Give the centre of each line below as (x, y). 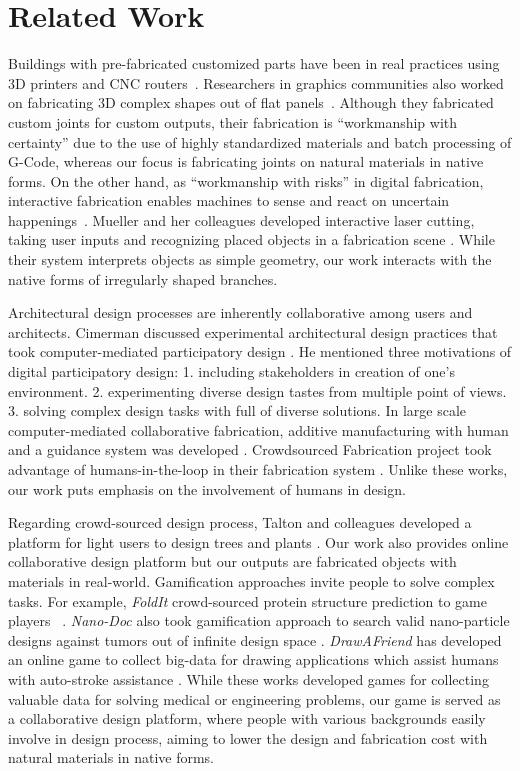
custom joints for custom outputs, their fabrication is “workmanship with (233, 121)
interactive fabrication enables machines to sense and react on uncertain (229, 200)
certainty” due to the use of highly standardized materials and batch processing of (260, 141)
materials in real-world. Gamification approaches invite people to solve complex (251, 580)
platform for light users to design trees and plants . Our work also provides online (258, 541)
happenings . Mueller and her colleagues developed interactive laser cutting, (241, 219)
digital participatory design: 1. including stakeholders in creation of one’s (231, 371)
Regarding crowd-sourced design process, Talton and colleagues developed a (240, 522)
